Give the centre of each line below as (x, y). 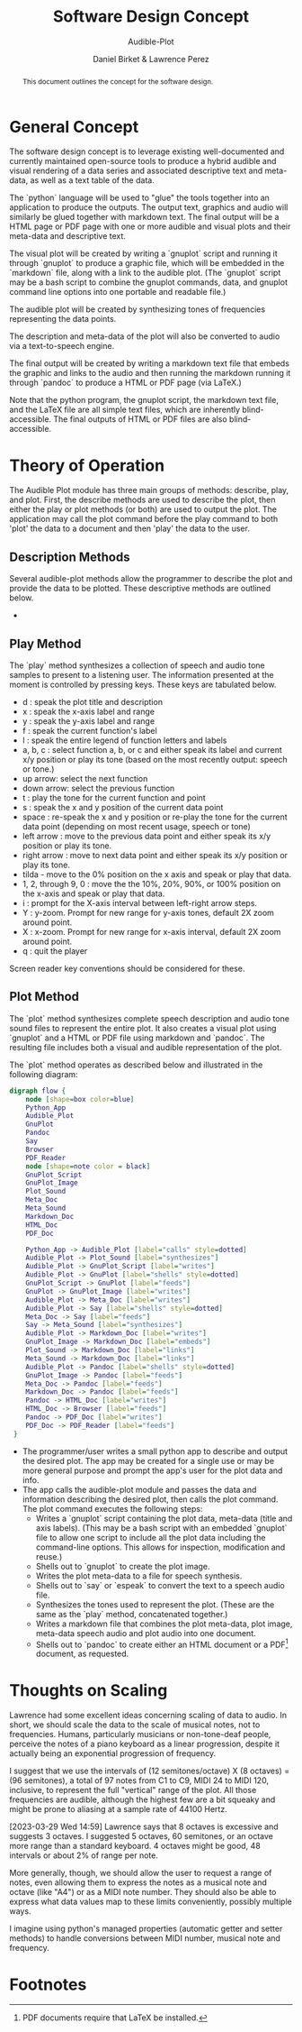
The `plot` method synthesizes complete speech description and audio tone (150, 1018)
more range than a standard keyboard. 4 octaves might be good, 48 (135, 1846)
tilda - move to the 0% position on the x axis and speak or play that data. (157, 874)
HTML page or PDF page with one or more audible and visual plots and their (150, 226)
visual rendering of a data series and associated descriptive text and (136, 171)
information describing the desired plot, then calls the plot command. (150, 1499)
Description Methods (70, 557)
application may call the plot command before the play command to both (144, 519)
